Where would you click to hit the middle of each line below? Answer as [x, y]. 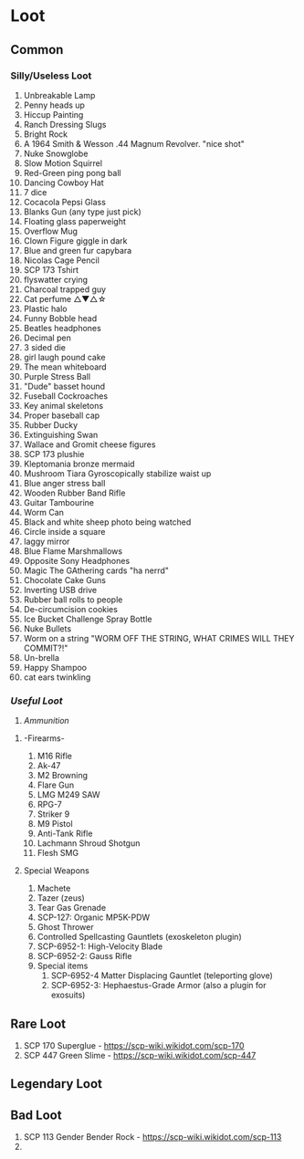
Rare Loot [38, 1023]
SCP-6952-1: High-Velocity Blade [100, 946]
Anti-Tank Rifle [65, 834]
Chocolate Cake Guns [64, 579]
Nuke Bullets [47, 628]
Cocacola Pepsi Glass [64, 202]
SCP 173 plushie [54, 454]
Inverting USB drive [60, 590]
